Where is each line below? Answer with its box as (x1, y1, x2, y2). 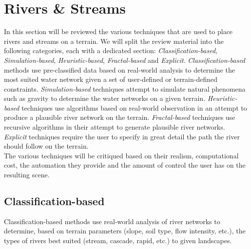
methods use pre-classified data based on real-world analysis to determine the (4, 64, 235, 75)
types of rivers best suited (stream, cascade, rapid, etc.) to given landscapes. (4, 235, 232, 246)
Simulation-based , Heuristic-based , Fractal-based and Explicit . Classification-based (4, 55, 246, 65)
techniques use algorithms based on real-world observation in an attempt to (21, 102, 247, 113)
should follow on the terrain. (4, 141, 89, 151)
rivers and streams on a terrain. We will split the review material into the (4, 36, 224, 46)
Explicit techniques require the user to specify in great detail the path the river (4, 131, 240, 141)
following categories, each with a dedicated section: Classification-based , (4, 45, 217, 56)
